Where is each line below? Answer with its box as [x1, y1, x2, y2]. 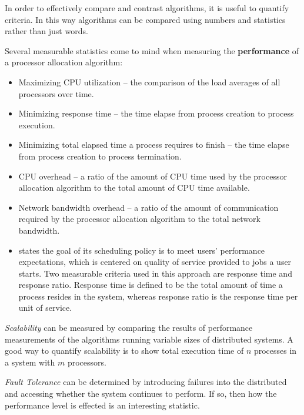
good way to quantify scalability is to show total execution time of [5, 344, 244, 357]
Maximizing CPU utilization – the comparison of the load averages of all [18, 75, 280, 88]
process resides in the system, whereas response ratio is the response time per [18, 290, 298, 302]
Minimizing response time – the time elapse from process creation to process [18, 107, 294, 119]
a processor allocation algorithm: [5, 56, 123, 68]
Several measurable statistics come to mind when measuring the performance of [5, 44, 299, 57]
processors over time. [18, 87, 94, 99]
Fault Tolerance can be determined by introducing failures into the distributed [5, 376, 287, 388]
